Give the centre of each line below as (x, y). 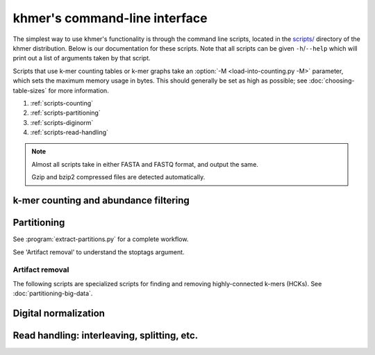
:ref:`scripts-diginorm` (62, 122)
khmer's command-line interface (110, 18)
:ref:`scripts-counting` (62, 103)
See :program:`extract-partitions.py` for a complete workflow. (101, 239)
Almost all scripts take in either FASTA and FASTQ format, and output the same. (145, 164)
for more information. (78, 90)
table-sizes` (30, 90)
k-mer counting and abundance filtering (101, 200)
